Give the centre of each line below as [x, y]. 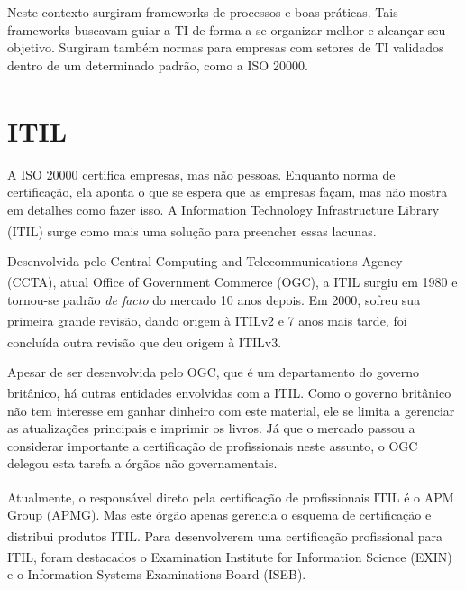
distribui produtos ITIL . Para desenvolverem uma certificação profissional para [225, 535]
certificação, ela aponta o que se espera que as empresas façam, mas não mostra [228, 192]
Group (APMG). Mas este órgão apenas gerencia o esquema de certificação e [219, 515]
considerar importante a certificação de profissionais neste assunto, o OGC [213, 445]
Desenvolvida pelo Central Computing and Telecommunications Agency [205, 260]
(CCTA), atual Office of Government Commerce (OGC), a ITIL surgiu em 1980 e [232, 282]
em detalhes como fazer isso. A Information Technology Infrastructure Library [223, 210]
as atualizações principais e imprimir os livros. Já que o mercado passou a [211, 428]
